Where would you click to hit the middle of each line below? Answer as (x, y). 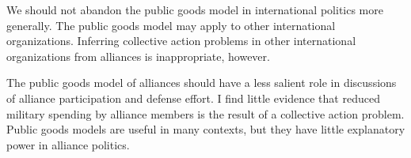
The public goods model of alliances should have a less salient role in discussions (202, 83)
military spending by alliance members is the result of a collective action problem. (205, 113)
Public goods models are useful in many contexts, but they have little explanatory (206, 129)
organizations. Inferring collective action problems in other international (181, 41)
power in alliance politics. (68, 144)
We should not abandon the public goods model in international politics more (195, 9)
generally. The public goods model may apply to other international (171, 25)
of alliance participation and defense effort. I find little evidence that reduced (193, 98)
